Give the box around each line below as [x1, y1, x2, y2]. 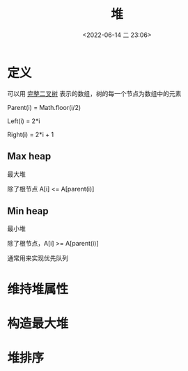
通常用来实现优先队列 [7, 254, 68, 262]
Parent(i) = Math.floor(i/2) [7, 103, 81, 111]
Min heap [7, 205, 49, 216]
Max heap [7, 150, 52, 162]
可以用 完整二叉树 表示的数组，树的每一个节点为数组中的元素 [7, 89, 182, 97]
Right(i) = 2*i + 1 [7, 130, 54, 139]
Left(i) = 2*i [7, 116, 40, 125]
